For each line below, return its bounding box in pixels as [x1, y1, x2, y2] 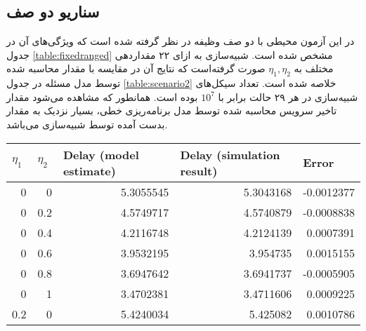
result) [180, 162, 218, 179]
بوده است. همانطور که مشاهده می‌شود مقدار [6, 89, 198, 104]
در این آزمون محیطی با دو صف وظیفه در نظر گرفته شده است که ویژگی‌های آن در [6, 34, 355, 48]
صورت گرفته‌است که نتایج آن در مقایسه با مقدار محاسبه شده [6, 61, 266, 76]
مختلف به [294, 61, 334, 76]
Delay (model [63, 146, 139, 163]
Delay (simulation [180, 146, 280, 163]
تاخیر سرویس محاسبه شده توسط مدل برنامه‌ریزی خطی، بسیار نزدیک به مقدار [6, 103, 337, 118]
